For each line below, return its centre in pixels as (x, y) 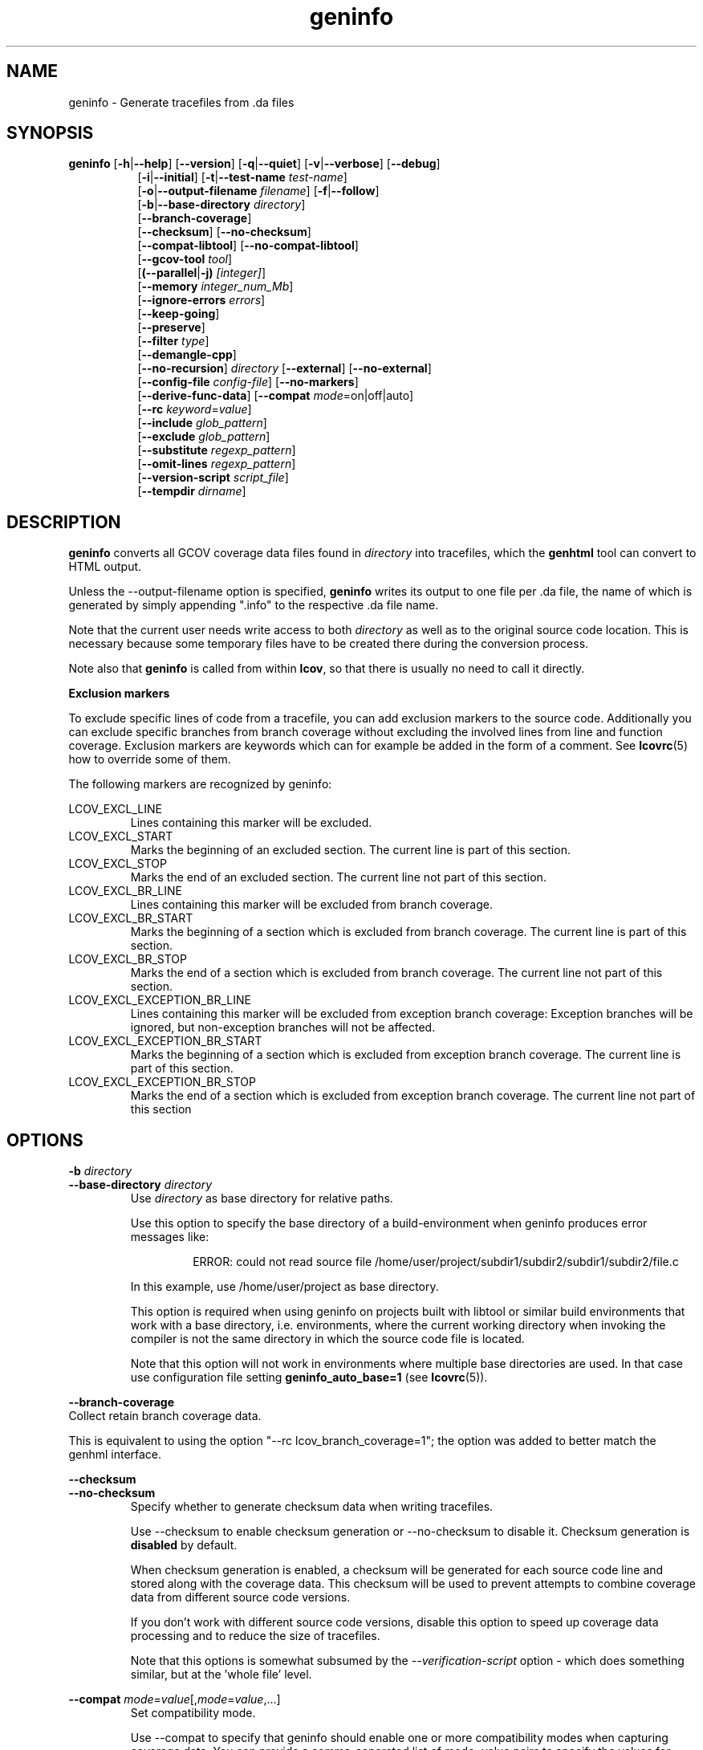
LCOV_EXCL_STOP (118, 864)
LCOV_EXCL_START (121, 836)
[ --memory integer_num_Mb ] (215, 287)
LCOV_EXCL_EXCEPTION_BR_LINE (160, 1000)
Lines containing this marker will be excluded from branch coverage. (311, 905)
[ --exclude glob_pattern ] (204, 437)
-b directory (100, 1171)
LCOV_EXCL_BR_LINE (125, 891)
